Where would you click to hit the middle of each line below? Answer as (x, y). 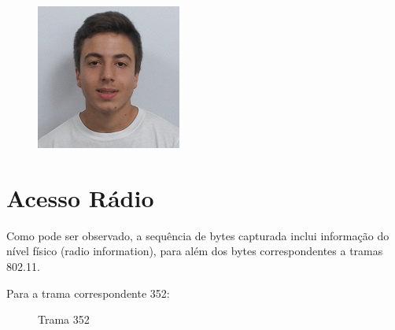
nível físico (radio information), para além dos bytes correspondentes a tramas (195, 251)
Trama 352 (64, 319)
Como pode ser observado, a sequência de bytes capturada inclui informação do (198, 235)
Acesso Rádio (80, 197)
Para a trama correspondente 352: (88, 293)
